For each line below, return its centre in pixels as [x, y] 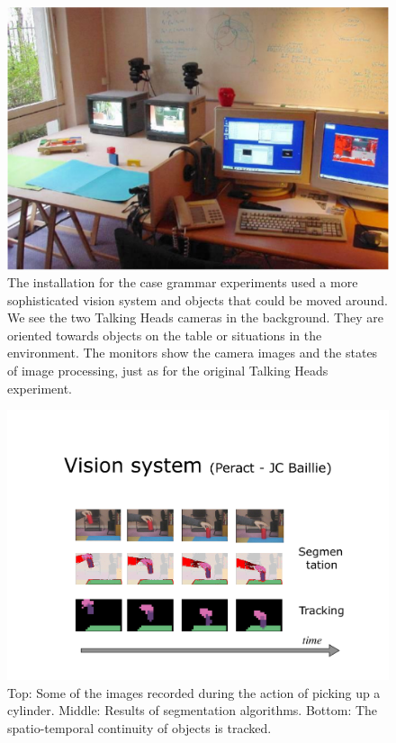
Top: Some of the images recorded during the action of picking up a [194, 692]
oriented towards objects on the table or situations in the [165, 335]
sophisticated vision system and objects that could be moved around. [198, 299]
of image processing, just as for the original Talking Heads [168, 371]
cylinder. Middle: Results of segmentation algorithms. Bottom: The [193, 710]
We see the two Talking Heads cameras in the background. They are [195, 317]
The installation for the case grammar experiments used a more [183, 282]
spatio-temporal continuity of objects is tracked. [139, 727]
